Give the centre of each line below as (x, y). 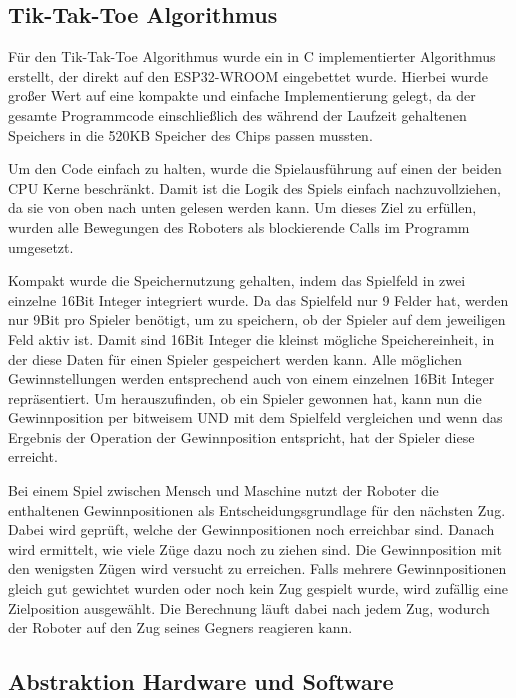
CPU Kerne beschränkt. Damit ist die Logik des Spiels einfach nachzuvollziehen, (254, 187)
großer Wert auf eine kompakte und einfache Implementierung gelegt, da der (242, 95)
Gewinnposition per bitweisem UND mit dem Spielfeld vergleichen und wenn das (255, 417)
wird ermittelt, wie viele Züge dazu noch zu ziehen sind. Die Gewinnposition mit (255, 548)
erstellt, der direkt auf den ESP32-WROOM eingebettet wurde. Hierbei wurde (248, 75)
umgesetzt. (41, 246)
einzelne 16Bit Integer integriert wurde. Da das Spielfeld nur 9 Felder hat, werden (258, 299)
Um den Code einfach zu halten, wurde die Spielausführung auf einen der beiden (255, 168)
